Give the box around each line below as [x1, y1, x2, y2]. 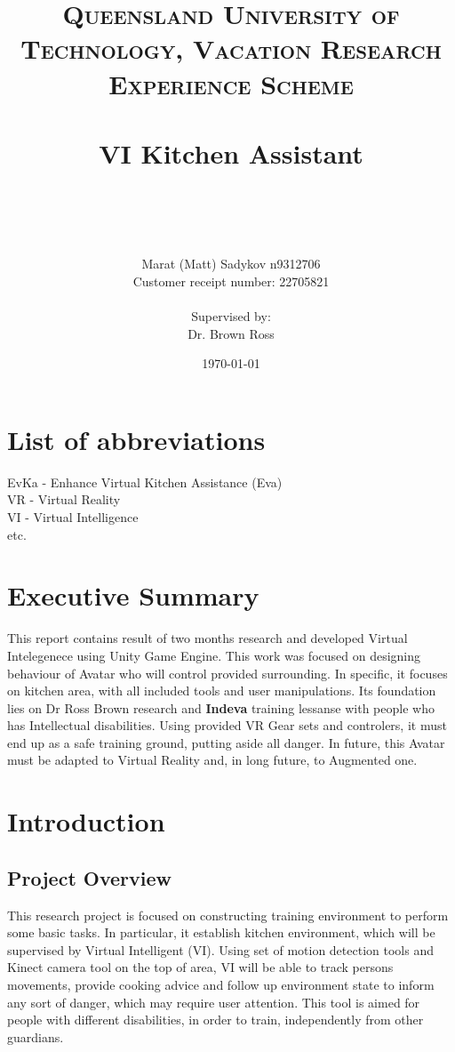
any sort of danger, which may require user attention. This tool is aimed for [7, 992, 420, 1011]
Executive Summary [7, 577, 259, 614]
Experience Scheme [108, 65, 354, 101]
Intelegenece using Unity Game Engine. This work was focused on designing [7, 646, 421, 664]
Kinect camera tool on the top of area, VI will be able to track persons [7, 958, 394, 976]
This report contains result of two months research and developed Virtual [7, 629, 408, 647]
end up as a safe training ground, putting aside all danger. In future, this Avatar [7, 733, 445, 751]
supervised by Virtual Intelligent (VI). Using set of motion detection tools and [7, 940, 434, 959]
